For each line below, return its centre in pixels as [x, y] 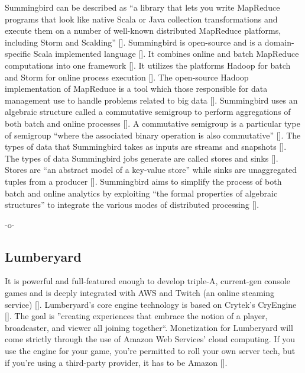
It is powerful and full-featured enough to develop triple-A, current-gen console [147, 281]
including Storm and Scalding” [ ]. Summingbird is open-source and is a [134, 42]
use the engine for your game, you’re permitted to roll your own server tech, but [150, 351]
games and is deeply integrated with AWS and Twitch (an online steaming [140, 293]
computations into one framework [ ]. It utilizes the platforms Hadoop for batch [148, 65]
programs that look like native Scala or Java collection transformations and [141, 19]
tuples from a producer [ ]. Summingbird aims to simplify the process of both [143, 181]
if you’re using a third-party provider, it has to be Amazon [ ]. [116, 362]
